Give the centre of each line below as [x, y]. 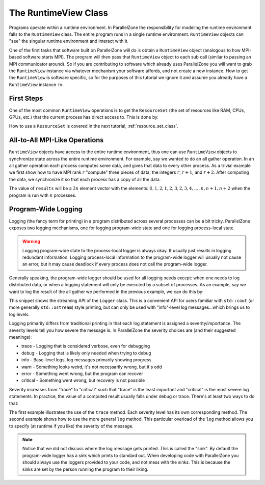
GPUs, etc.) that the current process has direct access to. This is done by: [84, 117]
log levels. [19, 314]
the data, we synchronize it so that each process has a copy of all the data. [85, 179]
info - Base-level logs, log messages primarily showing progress [86, 360]
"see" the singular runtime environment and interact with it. [69, 41]
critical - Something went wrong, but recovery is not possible [83, 380]
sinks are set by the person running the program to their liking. [85, 469]
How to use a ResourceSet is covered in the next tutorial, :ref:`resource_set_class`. [94, 126]
